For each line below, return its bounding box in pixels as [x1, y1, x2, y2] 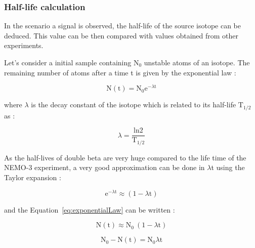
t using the [211, 162, 245, 173]
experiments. [4, 40, 44, 51]
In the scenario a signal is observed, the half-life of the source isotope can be [4, 20, 241, 31]
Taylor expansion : [4, 172, 61, 183]
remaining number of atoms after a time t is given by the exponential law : [4, 67, 236, 77]
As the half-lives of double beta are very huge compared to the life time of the [4, 152, 246, 162]
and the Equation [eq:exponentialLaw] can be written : [4, 204, 175, 215]
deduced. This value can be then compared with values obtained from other [4, 30, 239, 40]
